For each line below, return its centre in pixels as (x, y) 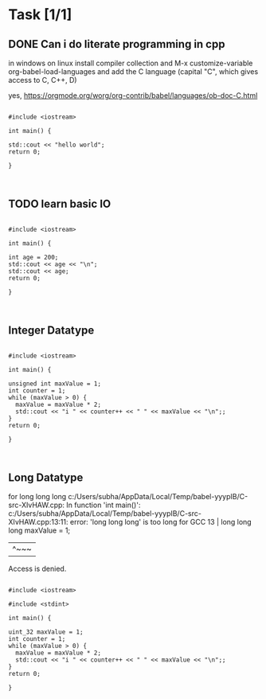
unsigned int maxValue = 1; (55, 384)
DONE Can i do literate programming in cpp (117, 44)
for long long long (37, 497)
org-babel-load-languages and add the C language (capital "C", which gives (133, 72)
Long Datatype (46, 478)
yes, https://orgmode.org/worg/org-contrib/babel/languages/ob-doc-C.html (133, 96)
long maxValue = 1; (39, 530)
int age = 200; (33, 257)
